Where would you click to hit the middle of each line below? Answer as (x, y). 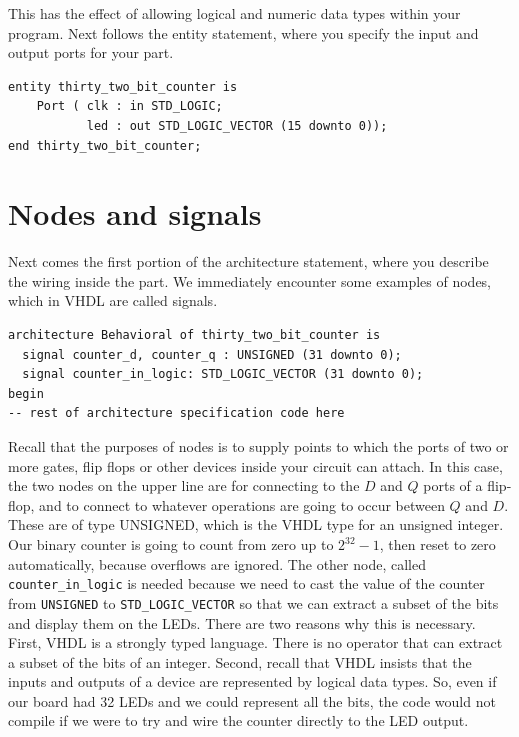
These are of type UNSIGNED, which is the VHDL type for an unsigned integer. (256, 524)
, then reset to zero (437, 544)
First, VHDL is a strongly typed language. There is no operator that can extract (255, 642)
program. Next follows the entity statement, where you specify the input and (243, 32)
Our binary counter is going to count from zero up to (171, 544)
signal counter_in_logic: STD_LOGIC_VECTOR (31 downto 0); (223, 374)
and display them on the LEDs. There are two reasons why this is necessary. (242, 622)
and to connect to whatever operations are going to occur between (242, 504)
